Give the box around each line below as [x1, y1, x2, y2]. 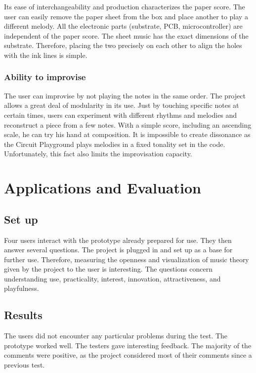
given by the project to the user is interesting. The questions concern [4, 264, 213, 274]
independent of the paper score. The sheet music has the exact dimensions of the [4, 30, 249, 41]
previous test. [4, 360, 45, 370]
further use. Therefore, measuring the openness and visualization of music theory [4, 254, 249, 264]
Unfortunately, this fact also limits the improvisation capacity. [4, 148, 192, 159]
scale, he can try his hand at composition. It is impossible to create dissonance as [4, 129, 251, 140]
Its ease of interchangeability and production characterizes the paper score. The [4, 1, 245, 11]
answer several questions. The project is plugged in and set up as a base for [4, 244, 233, 255]
